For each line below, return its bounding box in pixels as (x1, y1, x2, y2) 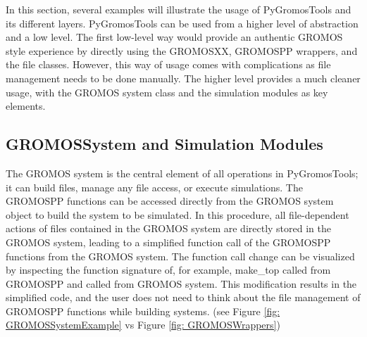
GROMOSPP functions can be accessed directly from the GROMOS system (6, 193, 334, 208)
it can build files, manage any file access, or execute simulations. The (6, 179, 303, 194)
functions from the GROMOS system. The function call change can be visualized (6, 248, 355, 263)
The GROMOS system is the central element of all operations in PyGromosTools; (6, 165, 359, 180)
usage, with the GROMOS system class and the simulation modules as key (6, 84, 328, 99)
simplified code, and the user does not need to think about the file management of (6, 290, 361, 305)
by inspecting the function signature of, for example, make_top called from (6, 262, 331, 277)
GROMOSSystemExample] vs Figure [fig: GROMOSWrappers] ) (6, 317, 280, 332)
